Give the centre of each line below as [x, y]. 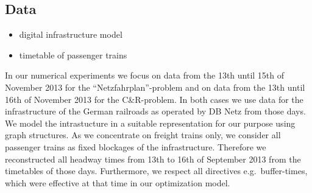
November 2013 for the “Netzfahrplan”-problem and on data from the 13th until [155, 87]
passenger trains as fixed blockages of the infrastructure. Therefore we [136, 146]
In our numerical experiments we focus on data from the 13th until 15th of [145, 75]
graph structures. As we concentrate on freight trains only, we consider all [143, 135]
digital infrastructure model [71, 34]
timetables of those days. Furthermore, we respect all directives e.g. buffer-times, [156, 171]
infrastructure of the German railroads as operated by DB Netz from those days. [155, 111]
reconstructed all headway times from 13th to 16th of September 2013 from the [153, 159]
